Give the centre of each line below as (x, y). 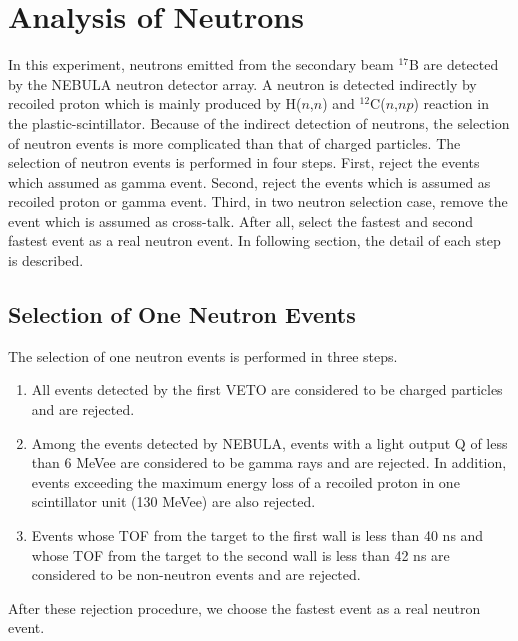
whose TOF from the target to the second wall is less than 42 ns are (240, 554)
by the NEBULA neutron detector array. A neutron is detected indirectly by (242, 83)
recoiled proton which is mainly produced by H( (155, 103)
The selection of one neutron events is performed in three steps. (203, 355)
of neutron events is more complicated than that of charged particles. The (234, 142)
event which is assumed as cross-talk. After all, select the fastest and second (241, 220)
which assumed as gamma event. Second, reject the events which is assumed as (249, 181)
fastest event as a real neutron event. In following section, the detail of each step (254, 240)
